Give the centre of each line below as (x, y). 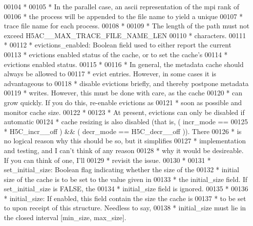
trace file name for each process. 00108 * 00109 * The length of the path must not (127, 26)
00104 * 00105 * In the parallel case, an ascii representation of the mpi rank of (122, 6)
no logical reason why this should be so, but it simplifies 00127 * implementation (125, 141)
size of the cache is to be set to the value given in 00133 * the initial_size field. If (126, 179)
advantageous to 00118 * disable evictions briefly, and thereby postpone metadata (126, 83)
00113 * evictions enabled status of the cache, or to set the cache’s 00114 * (116, 54)
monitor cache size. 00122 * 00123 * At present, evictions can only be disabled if (124, 112)
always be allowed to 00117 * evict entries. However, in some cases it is (110, 74)
